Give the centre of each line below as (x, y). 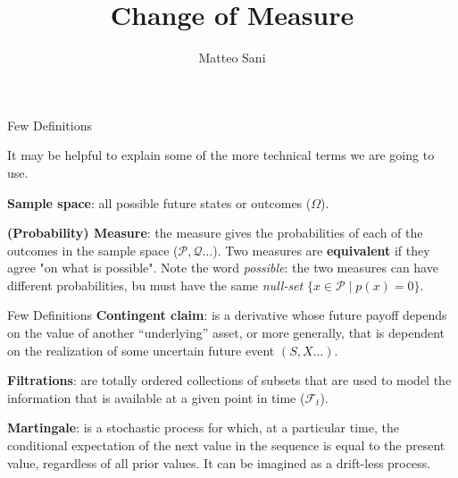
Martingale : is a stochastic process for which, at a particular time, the (203, 428)
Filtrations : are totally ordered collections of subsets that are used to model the (229, 380)
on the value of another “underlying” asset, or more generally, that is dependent (226, 333)
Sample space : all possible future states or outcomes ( (159, 202)
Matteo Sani (232, 58)
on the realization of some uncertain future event (141, 350)
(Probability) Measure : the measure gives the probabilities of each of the (215, 233)
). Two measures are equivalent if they (321, 250)
